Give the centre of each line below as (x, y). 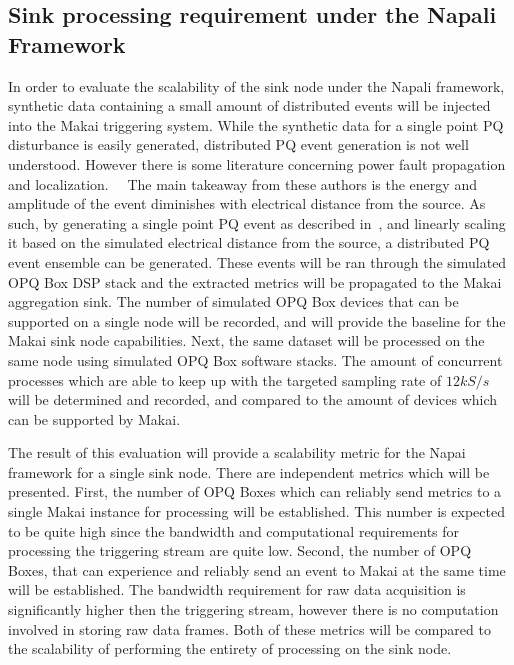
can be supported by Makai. (94, 418)
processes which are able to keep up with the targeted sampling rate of (225, 379)
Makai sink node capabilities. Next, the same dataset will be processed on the (246, 340)
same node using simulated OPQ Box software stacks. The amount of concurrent (255, 359)
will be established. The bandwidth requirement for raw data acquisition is (237, 589)
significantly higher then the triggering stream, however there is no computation (253, 609)
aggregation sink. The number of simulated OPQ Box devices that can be (233, 301)
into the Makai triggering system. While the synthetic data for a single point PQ (256, 124)
